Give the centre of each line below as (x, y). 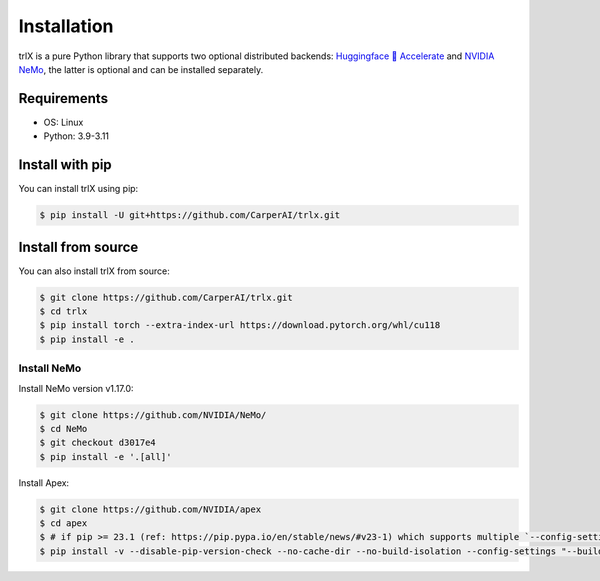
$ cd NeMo (63, 428)
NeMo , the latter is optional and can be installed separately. (141, 69)
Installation (66, 26)
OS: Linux (63, 122)
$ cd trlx (63, 311)
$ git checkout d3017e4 (98, 443)
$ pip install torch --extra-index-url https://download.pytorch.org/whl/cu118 (240, 325)
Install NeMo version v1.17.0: (76, 388)
